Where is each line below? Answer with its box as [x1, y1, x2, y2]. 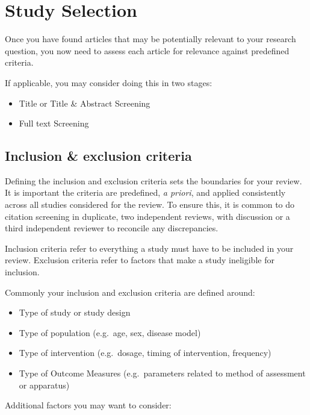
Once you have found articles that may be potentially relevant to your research [5, 33, 296, 45]
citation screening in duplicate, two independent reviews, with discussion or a [5, 210, 290, 222]
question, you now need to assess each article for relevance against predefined [5, 44, 290, 57]
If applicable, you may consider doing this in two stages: [5, 76, 212, 89]
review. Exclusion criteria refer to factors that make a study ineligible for [5, 254, 274, 266]
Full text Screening [19, 117, 89, 129]
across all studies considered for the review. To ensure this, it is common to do [5, 198, 295, 211]
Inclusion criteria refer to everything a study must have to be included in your [5, 242, 294, 254]
